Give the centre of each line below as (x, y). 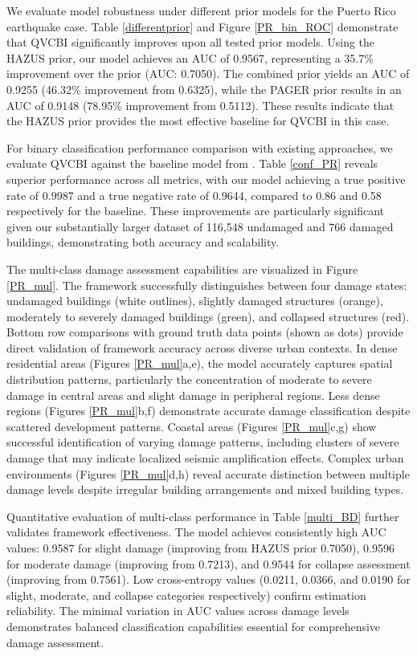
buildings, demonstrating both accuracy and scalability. (143, 242)
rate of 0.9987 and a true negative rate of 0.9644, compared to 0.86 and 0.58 (194, 195)
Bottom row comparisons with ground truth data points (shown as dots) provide (205, 332)
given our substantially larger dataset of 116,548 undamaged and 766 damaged (200, 226)
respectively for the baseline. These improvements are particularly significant (195, 211)
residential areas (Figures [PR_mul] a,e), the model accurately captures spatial (200, 363)
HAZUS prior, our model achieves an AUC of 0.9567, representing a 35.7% (190, 57)
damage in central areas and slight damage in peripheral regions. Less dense (193, 395)
